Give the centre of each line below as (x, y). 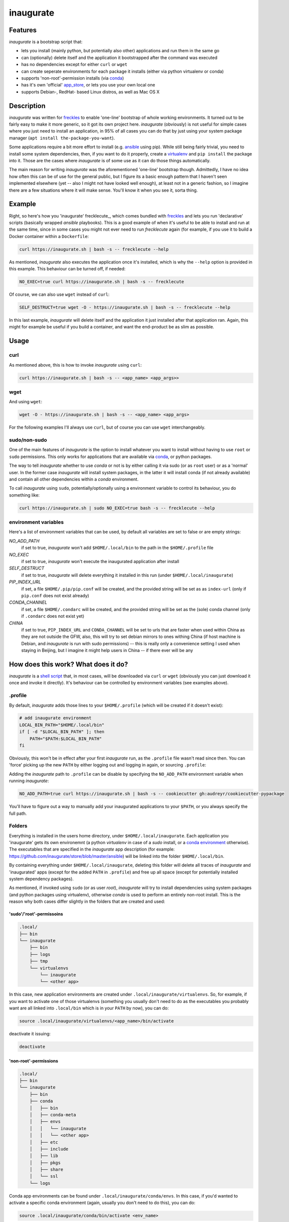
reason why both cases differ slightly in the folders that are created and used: (87, 901)
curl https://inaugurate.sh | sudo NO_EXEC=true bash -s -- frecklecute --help (117, 508)
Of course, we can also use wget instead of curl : (59, 295)
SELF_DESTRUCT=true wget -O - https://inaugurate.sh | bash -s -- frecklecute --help (125, 307)
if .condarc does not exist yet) (53, 616)
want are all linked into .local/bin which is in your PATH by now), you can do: (89, 1008)
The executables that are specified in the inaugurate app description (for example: (92, 849)
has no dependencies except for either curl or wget (74, 65)
